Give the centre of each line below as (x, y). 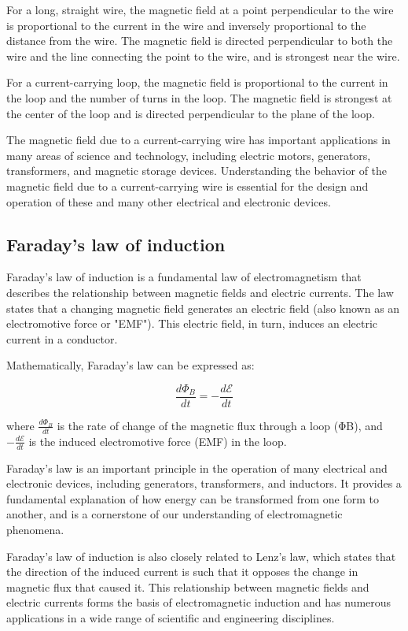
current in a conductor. (62, 338)
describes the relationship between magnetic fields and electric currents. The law (200, 292)
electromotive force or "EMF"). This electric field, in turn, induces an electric (192, 323)
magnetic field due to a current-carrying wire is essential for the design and (187, 186)
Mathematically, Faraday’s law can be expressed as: (130, 365)
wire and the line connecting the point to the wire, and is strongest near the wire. (203, 56)
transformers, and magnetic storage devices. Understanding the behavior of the (197, 171)
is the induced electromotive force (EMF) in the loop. (158, 441)
